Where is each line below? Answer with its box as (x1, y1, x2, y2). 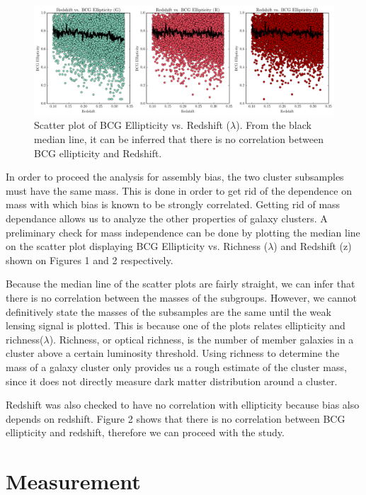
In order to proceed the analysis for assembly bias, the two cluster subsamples (6, 169, 344, 184)
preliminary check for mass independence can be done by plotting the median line (6, 224, 360, 239)
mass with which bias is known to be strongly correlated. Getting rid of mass (6, 197, 341, 212)
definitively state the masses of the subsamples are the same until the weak (6, 304, 331, 319)
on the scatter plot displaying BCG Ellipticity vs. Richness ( (6, 239, 268, 254)
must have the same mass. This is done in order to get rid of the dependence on (6, 183, 352, 198)
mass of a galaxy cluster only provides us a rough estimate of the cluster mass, (6, 359, 347, 374)
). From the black (236, 118, 311, 132)
